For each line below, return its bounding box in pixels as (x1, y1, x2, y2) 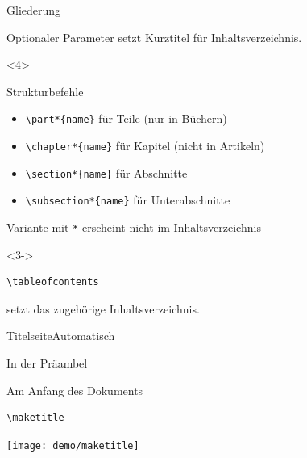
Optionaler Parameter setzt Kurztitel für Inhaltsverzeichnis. (6, 28, 302, 45)
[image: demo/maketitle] (6, 439, 139, 452)
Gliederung (6, 2, 61, 18)
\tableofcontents (6, 276, 99, 288)
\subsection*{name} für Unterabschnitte (25, 191, 230, 208)
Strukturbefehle (6, 82, 84, 99)
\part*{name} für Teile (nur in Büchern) (25, 110, 227, 127)
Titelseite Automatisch (6, 327, 115, 344)
